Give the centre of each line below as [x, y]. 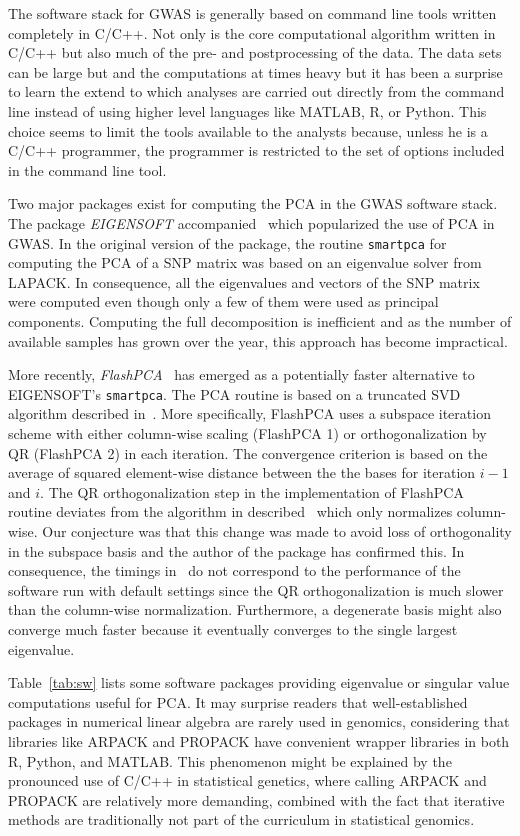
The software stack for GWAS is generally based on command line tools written [252, 13]
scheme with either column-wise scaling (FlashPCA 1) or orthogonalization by [247, 433]
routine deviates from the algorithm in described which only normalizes [230, 511]
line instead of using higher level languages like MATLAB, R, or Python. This [247, 110]
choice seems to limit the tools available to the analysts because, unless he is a [248, 130]
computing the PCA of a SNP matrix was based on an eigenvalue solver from [245, 262]
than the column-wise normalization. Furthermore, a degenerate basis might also [255, 609]
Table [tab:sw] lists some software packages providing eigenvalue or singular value [259, 682]
